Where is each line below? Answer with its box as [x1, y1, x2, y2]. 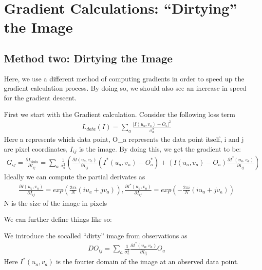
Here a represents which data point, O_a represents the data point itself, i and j [4, 134, 244, 144]
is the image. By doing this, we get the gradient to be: [79, 143, 241, 154]
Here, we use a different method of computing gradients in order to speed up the [4, 73, 244, 83]
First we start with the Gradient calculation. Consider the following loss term [4, 109, 235, 119]
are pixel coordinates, [4, 143, 68, 154]
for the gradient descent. [4, 92, 77, 102]
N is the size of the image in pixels [4, 197, 107, 208]
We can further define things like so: [4, 214, 112, 224]
